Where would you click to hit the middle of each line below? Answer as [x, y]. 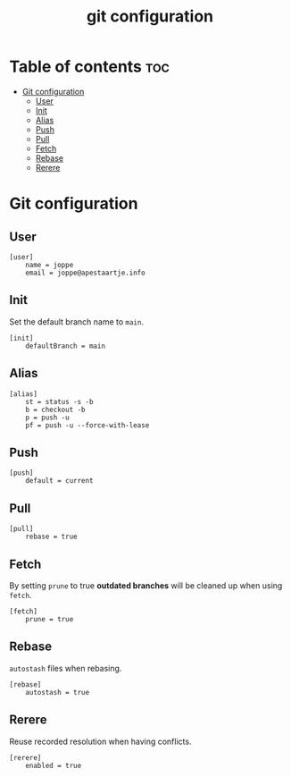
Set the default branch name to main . [77, 321]
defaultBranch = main [65, 346]
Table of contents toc [89, 67]
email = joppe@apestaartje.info [85, 273]
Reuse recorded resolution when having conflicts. [100, 741]
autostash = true [58, 692]
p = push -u [47, 418]
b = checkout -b [56, 410]
